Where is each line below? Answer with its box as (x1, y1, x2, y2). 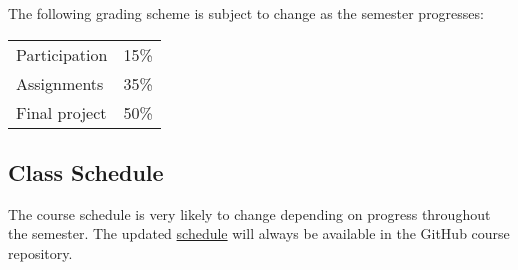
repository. (8, 242, 73, 263)
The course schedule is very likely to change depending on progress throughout (8, 203, 491, 224)
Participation (16, 42, 108, 66)
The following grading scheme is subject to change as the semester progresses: (8, 3, 484, 23)
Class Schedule (8, 156, 164, 187)
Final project (16, 100, 107, 124)
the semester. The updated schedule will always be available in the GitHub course (8, 223, 510, 244)
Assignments (16, 71, 104, 95)
